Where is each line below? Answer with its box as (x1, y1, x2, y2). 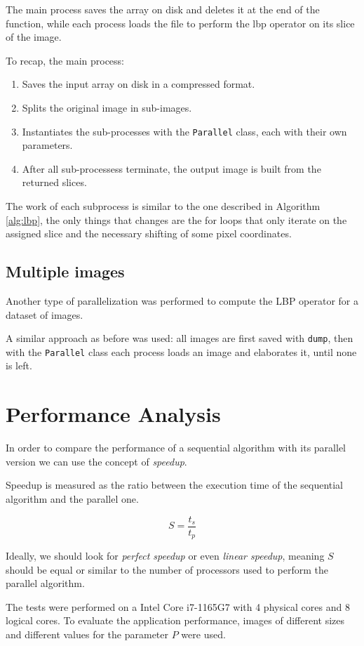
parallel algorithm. (6, 576, 85, 591)
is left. (6, 358, 32, 373)
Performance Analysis (6, 400, 221, 428)
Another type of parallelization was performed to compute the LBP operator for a (6, 293, 359, 308)
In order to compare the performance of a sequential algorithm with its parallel (6, 440, 346, 455)
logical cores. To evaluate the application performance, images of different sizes (6, 613, 345, 628)
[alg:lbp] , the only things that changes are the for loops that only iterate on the (6, 212, 347, 227)
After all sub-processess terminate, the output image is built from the (22, 161, 321, 176)
